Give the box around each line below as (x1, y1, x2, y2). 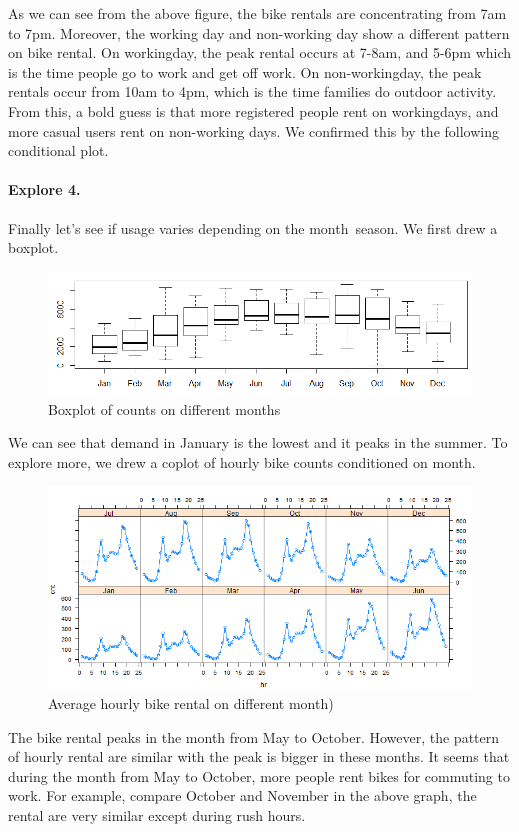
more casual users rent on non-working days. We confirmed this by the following (8, 120, 499, 141)
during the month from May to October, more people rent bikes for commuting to (8, 765, 510, 786)
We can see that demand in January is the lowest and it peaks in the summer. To (8, 432, 508, 453)
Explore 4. (8, 179, 81, 200)
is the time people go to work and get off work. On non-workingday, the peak (8, 61, 482, 82)
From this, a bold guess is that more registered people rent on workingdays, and (8, 100, 499, 121)
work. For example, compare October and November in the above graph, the (8, 785, 477, 806)
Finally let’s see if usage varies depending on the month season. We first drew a (8, 217, 498, 238)
